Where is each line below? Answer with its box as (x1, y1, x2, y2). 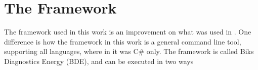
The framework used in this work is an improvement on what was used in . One (4, 26, 251, 37)
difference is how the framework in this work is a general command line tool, (4, 36, 241, 46)
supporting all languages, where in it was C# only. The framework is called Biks (4, 46, 254, 56)
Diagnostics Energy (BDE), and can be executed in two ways (4, 55, 194, 66)
